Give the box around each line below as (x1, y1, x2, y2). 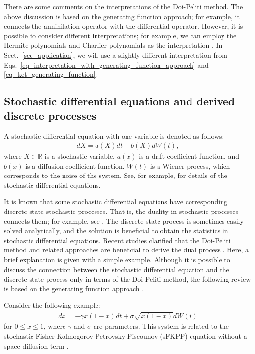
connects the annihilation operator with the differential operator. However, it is (4, 21, 243, 31)
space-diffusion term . (4, 340, 69, 351)
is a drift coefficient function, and (139, 150, 240, 161)
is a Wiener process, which (150, 160, 230, 171)
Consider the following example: (4, 300, 100, 310)
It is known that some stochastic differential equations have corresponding (4, 196, 228, 207)
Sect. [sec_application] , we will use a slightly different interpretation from (4, 49, 227, 60)
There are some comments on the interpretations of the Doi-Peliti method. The (4, 1, 243, 11)
